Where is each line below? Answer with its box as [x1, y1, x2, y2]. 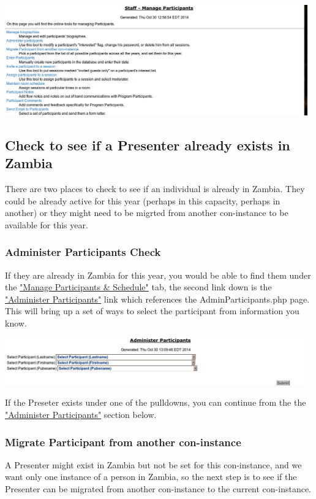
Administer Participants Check [5, 244, 161, 260]
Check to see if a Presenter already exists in [5, 135, 290, 154]
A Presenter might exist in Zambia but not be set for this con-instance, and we [5, 458, 302, 471]
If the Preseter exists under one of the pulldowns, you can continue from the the [5, 396, 306, 409]
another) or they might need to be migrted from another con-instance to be [5, 206, 288, 219]
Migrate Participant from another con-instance [5, 434, 241, 449]
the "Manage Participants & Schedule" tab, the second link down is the [5, 280, 272, 293]
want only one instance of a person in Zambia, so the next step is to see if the [5, 470, 297, 483]
